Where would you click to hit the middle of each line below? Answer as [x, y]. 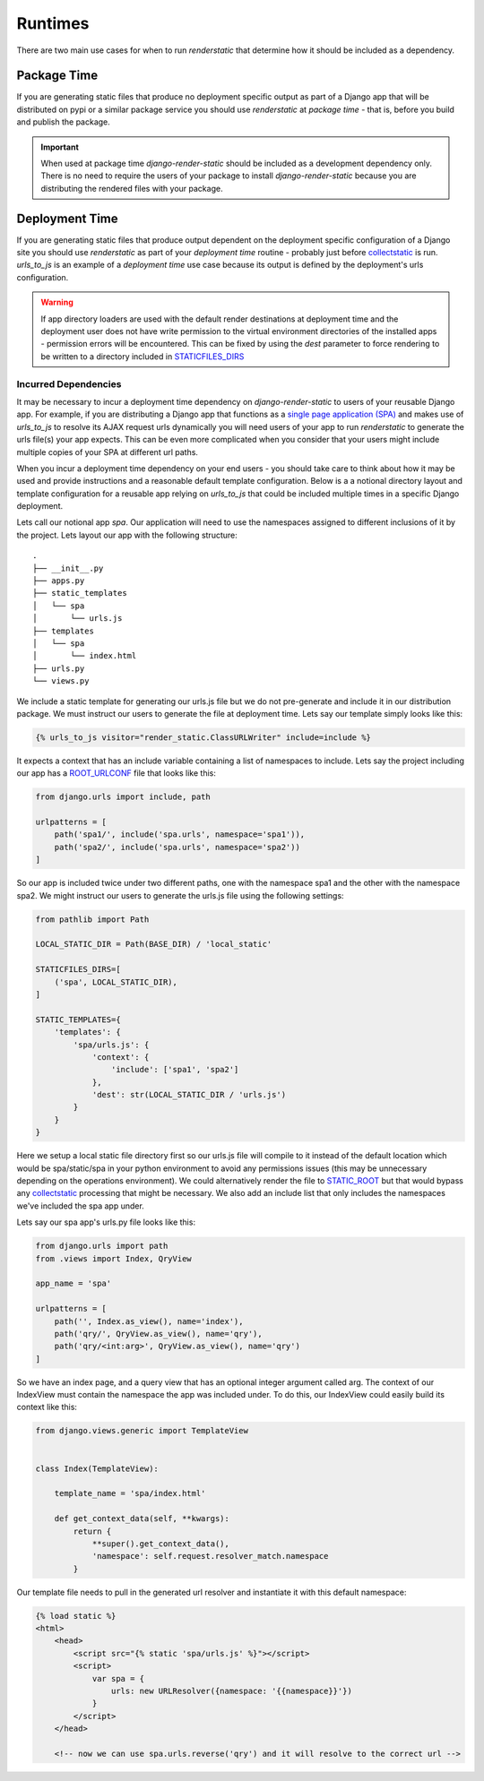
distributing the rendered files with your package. [132, 188]
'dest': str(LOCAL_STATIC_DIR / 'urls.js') [189, 1095]
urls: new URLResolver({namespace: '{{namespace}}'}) [232, 1691]
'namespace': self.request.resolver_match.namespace [210, 1556]
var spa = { [118, 1678]
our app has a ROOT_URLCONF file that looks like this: [117, 773]
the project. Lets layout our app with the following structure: [127, 535]
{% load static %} [76, 1616]
